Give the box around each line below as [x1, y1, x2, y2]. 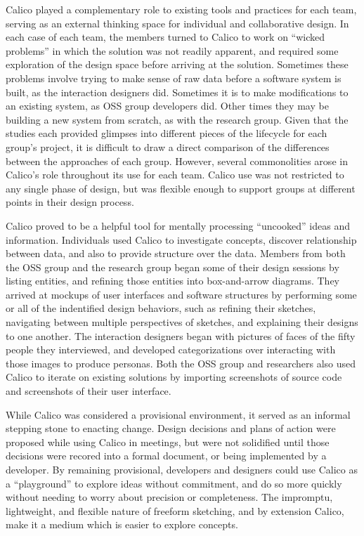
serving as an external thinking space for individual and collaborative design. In [6, 15, 349, 30]
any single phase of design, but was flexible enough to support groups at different [6, 181, 356, 195]
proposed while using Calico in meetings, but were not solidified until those [6, 434, 330, 449]
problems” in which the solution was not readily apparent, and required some [6, 43, 339, 58]
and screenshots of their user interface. [6, 384, 171, 398]
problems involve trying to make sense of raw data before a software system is [6, 70, 342, 85]
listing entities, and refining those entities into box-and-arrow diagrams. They [6, 273, 340, 288]
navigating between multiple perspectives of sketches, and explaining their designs [6, 315, 358, 329]
